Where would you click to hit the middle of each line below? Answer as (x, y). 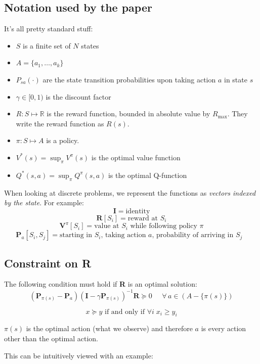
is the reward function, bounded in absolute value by (128, 113)
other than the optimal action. (51, 338)
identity (138, 211)
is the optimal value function (136, 157)
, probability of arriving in (193, 235)
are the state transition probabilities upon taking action (129, 79)
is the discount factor (78, 96)
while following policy (164, 226)
